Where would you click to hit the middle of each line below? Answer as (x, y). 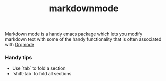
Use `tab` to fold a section (39, 68)
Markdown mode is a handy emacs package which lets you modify (74, 34)
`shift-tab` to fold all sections (42, 74)
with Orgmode (20, 45)
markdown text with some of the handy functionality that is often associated (83, 39)
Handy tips (19, 58)
